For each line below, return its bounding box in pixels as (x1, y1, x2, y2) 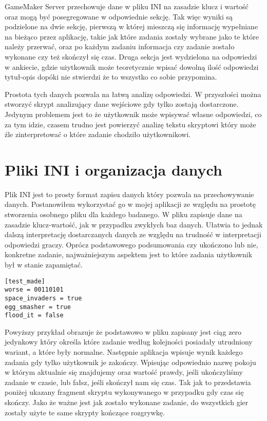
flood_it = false (5, 312, 64, 319)
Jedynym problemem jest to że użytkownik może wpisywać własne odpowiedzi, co (5, 108, 262, 119)
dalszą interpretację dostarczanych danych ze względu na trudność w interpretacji (5, 229, 261, 240)
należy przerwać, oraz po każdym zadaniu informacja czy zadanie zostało (5, 41, 235, 52)
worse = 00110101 (5, 286, 64, 294)
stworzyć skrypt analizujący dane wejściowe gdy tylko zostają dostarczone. (5, 99, 239, 109)
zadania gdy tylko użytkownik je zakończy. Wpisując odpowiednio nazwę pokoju (5, 356, 256, 367)
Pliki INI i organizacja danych (5, 159, 222, 180)
